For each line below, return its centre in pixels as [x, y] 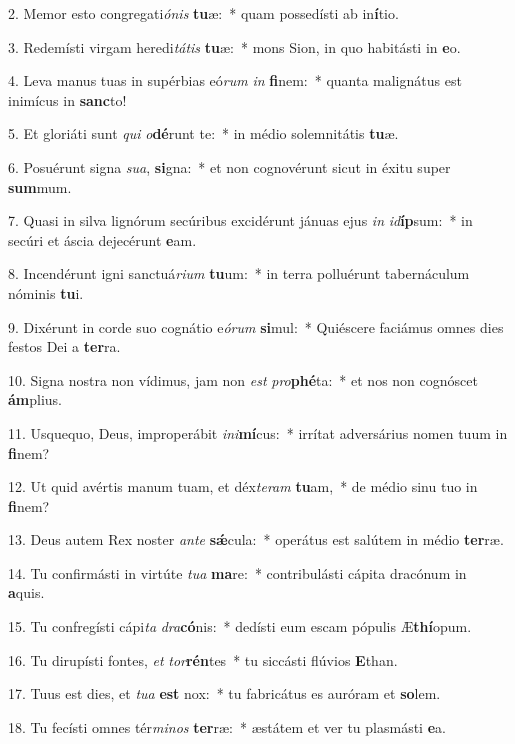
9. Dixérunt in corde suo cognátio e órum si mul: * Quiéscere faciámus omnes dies [256, 326]
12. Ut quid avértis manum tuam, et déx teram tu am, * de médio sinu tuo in [243, 486]
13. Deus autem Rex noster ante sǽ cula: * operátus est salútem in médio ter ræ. [256, 539]
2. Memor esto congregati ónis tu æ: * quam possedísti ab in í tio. [203, 13]
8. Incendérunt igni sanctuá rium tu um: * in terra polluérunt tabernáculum [239, 273]
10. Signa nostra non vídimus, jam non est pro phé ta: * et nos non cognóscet [243, 379]
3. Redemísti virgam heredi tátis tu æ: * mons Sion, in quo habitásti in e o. [234, 46]
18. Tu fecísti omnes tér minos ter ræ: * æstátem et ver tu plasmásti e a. [227, 726]
